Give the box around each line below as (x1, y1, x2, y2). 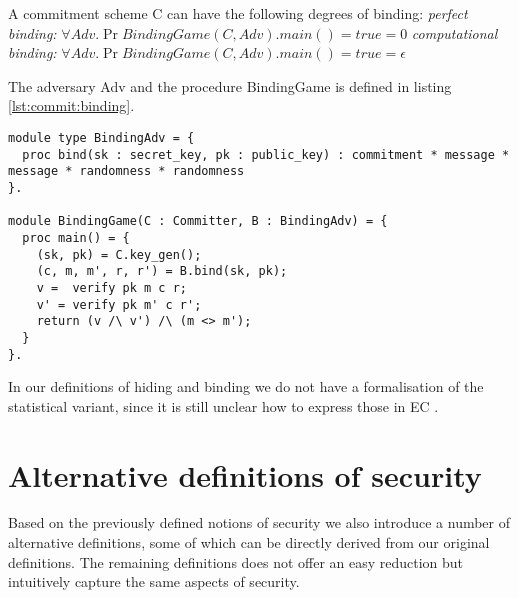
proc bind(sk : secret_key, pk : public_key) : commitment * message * (22, 147, 510, 162)
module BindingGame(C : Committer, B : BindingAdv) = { (8, 214, 388, 229)
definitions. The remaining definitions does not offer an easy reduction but (8, 551, 464, 572)
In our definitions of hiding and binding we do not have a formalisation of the (8, 376, 484, 397)
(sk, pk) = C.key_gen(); (36, 247, 202, 262)
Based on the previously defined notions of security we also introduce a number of (8, 512, 511, 533)
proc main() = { (22, 230, 130, 245)
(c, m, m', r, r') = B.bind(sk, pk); (36, 264, 288, 279)
